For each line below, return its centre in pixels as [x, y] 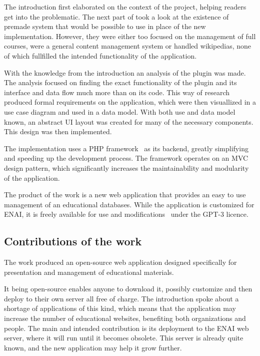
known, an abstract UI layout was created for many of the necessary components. [129, 121]
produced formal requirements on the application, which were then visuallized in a [130, 102]
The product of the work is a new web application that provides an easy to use [125, 195]
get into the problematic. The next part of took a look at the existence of [116, 16]
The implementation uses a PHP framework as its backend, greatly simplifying [126, 148]
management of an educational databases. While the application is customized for [129, 204]
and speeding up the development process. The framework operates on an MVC [126, 158]
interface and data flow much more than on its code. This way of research [117, 92]
